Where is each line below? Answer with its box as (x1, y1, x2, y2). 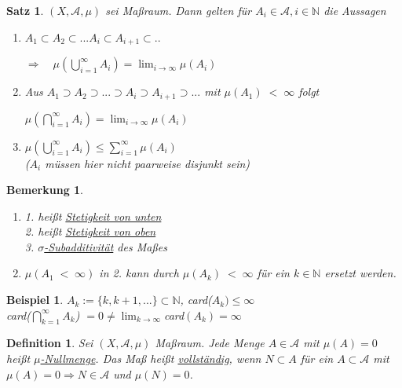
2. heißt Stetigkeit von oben (24, 223, 156, 240)
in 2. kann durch (99, 265, 179, 281)
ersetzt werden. (324, 265, 397, 281)
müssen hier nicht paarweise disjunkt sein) (45, 155, 250, 171)
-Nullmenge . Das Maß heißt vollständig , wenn (40, 350, 261, 367)
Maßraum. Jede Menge (155, 335, 265, 351)
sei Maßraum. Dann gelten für (105, 2, 252, 18)
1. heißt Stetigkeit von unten (24, 207, 162, 224)
